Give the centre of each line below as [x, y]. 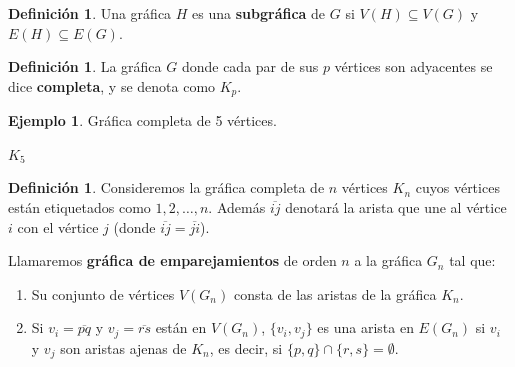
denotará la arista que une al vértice [396, 207]
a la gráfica [388, 260]
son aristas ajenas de [123, 347]
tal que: [472, 260]
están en [181, 327]
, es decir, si [246, 347]
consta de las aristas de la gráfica [335, 293]
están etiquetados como [79, 207]
